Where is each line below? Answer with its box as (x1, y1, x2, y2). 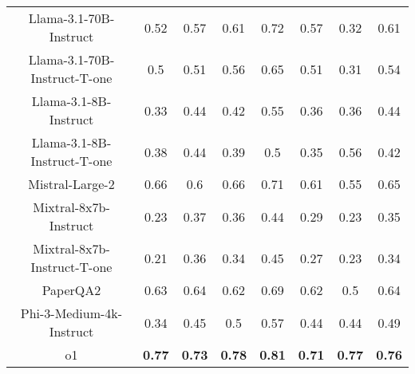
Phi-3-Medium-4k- (20, 304, 123, 322)
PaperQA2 (41, 281, 101, 299)
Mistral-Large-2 (28, 175, 115, 193)
